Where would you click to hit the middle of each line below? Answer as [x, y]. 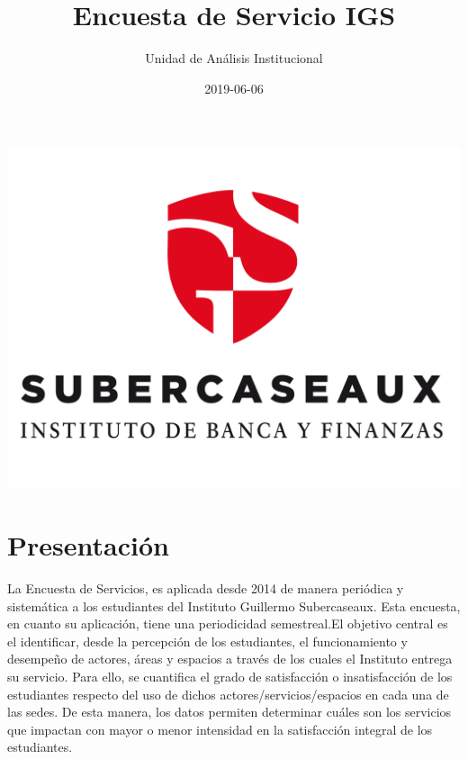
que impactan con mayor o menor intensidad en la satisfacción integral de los [220, 729]
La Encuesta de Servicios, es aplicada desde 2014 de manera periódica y [206, 588]
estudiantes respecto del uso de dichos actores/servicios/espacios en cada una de [228, 694]
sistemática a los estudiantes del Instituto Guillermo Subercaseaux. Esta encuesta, [234, 605]
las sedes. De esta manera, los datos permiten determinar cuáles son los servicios [229, 712]
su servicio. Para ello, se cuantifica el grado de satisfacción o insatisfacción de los [230, 676]
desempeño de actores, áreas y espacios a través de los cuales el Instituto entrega [230, 659]
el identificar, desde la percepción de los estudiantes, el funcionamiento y [207, 641]
